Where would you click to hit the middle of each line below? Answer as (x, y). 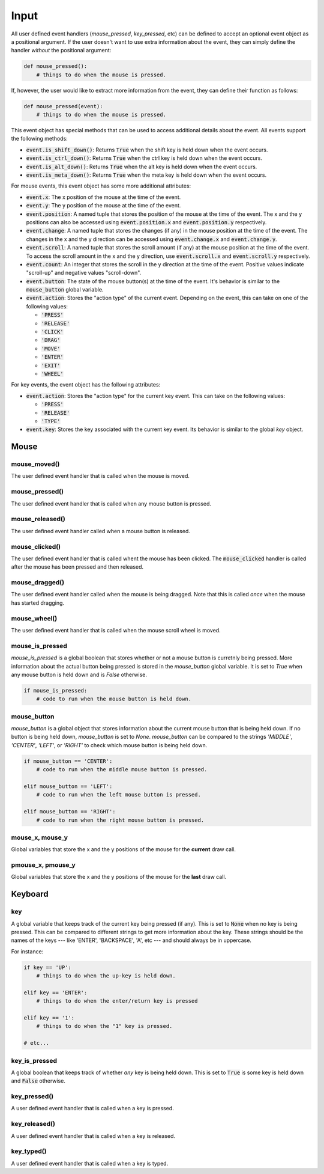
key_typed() (29, 1151)
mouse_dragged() (38, 582)
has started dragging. (38, 603)
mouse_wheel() (34, 618)
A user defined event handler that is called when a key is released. (93, 1136)
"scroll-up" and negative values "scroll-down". (84, 273)
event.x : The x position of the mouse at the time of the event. (103, 197)
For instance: (27, 951)
